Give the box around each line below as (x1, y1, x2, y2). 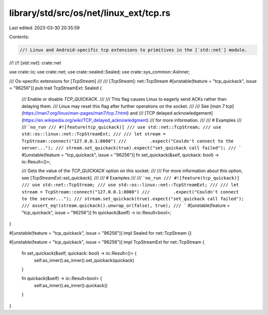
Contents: (9, 34, 29, 40)
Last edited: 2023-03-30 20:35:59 (9, 25, 80, 31)
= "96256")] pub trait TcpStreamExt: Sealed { (9, 85, 102, 91)
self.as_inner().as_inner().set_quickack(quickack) (34, 257, 134, 263)
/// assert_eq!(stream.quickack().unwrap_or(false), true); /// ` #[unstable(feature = (21, 202, 230, 208)
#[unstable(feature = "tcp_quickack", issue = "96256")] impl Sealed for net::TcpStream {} (9, 230, 192, 236)
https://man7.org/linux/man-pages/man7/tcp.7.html (23, 110, 128, 116)
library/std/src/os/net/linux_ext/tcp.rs (9, 7, 171, 18)
